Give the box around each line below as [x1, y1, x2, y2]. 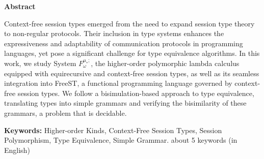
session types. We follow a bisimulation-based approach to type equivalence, [17, 87, 254, 98]
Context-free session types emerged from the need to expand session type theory [4, 18, 255, 28]
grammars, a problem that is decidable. [4, 107, 127, 118]
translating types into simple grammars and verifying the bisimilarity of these [4, 98, 247, 108]
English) [4, 144, 30, 155]
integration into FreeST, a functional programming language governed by [4, 78, 232, 88]
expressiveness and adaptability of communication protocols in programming [4, 38, 243, 48]
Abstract [4, 1, 36, 11]
